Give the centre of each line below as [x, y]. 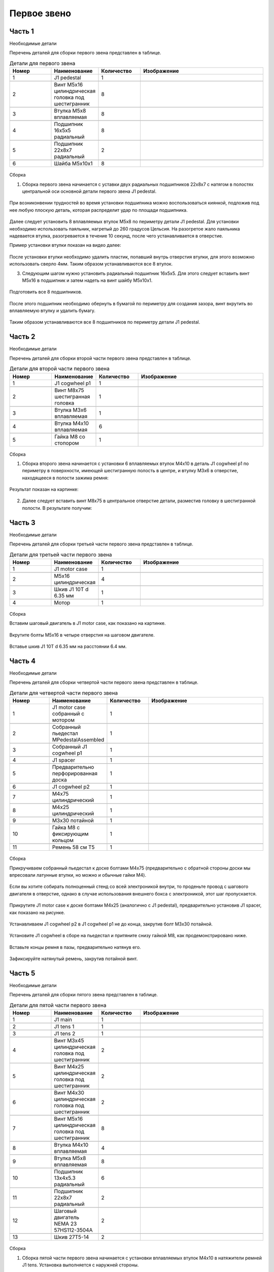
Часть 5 [22, 973]
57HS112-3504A [73, 1230]
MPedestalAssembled [78, 740]
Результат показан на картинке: [44, 489]
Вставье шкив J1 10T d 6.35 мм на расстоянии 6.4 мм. [68, 647]
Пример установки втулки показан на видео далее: [65, 245]
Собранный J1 [70, 747]
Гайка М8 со [70, 437]
